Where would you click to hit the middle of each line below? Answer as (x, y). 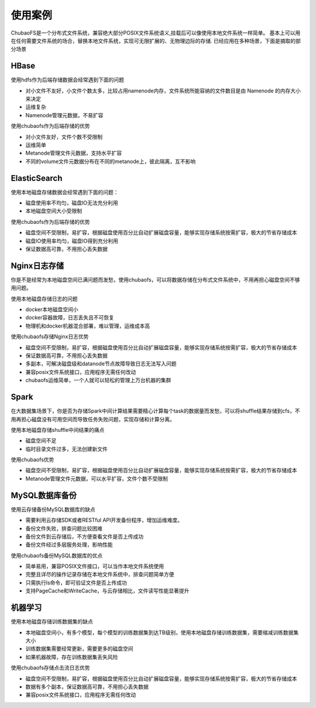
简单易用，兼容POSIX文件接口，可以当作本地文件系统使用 (95, 566)
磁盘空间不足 (41, 441)
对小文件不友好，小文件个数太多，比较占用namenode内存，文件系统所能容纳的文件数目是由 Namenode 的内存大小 (163, 90)
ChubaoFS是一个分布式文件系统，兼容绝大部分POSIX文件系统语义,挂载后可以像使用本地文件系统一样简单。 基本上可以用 (156, 33)
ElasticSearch (37, 178)
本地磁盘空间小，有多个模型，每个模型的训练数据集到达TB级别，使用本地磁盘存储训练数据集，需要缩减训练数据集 (162, 632)
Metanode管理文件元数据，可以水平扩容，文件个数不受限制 (97, 478)
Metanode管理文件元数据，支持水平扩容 (74, 153)
